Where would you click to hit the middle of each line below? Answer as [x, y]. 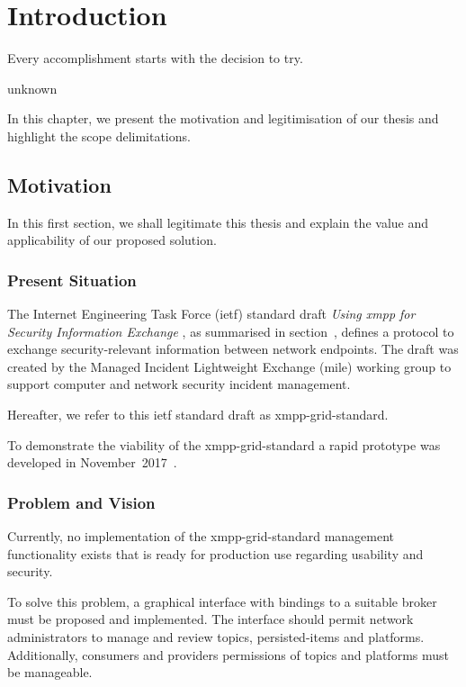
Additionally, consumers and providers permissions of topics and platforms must [228, 654]
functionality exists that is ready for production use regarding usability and [215, 553]
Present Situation [72, 280]
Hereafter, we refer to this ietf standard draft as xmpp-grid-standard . [198, 415]
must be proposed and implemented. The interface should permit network [211, 619]
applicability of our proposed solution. [112, 240]
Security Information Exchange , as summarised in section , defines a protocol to [231, 331]
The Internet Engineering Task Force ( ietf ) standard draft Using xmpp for [211, 314]
